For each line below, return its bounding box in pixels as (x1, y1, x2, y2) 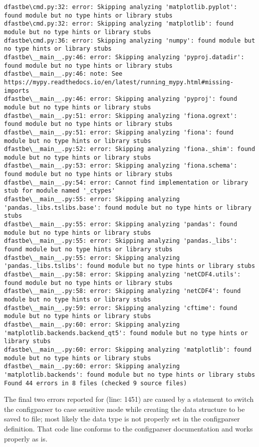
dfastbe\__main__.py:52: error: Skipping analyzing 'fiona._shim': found (4, 145, 255, 153)
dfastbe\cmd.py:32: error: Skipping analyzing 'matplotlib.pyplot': (4, 4, 237, 11)
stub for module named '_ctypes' (4, 187, 115, 195)
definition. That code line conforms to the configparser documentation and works (4, 423, 253, 433)
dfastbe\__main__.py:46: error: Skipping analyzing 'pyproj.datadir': (4, 53, 244, 61)
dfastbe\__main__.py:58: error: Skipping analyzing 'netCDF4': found (4, 287, 241, 295)
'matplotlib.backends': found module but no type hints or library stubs (4, 371, 255, 378)
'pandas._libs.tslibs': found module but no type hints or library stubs (4, 262, 255, 270)
